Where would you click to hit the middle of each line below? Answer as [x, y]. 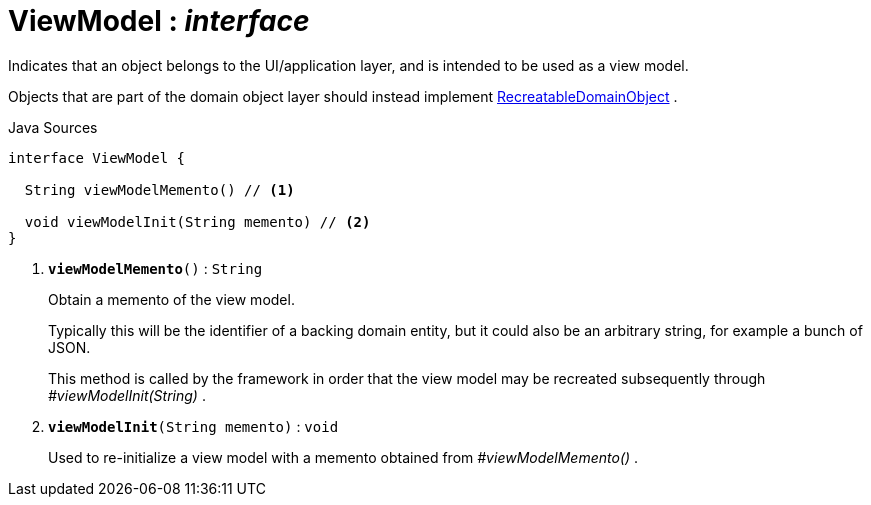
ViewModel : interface [159, 21]
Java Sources [53, 127]
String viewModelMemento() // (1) [159, 189]
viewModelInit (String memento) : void [193, 426]
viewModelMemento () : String [155, 268]
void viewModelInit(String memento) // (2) [197, 221]
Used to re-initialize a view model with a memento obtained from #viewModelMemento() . [343, 457]
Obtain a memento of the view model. [171, 299]
